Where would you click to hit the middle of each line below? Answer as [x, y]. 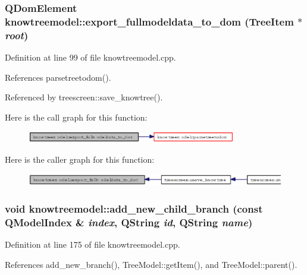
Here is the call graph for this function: [76, 117]
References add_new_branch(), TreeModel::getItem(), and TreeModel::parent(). [151, 264]
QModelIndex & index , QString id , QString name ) [129, 222]
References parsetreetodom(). [58, 77]
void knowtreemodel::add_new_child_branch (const [134, 208]
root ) [17, 35]
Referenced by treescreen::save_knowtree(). [84, 97]
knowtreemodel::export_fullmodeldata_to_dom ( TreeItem [149, 21]
